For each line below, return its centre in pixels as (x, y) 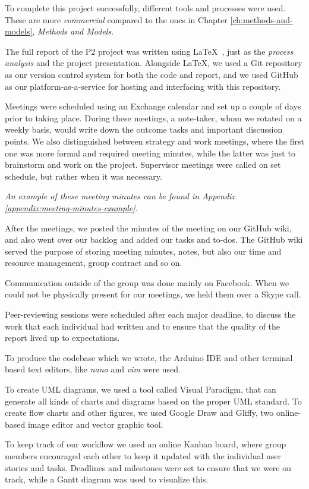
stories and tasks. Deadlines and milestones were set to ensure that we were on (148, 467)
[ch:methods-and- (261, 19)
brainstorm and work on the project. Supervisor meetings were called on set (143, 164)
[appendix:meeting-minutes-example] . (71, 207)
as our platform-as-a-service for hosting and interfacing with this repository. (143, 86)
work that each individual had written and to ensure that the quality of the (143, 326)
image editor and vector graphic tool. (95, 424)
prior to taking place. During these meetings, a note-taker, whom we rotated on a (153, 117)
